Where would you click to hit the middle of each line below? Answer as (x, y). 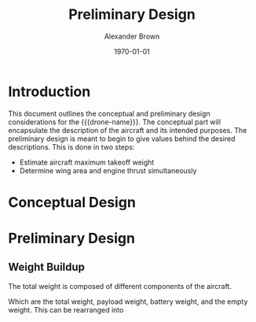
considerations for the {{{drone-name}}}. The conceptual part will (115, 122)
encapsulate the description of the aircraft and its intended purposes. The (128, 130)
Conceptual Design (72, 202)
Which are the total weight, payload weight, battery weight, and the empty (128, 302)
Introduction (49, 91)
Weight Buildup (46, 267)
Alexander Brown (132, 36)
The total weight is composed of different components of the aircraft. (120, 286)
